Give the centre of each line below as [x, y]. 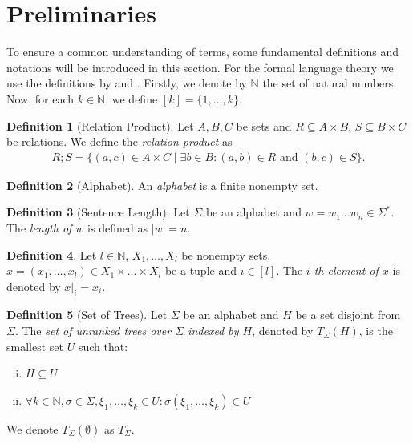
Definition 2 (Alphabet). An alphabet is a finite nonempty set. [162, 185]
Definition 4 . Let [52, 254]
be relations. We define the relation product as [119, 141]
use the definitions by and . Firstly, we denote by [127, 83]
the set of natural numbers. [330, 83]
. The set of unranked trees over [93, 331]
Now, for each [40, 98]
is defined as [117, 227]
